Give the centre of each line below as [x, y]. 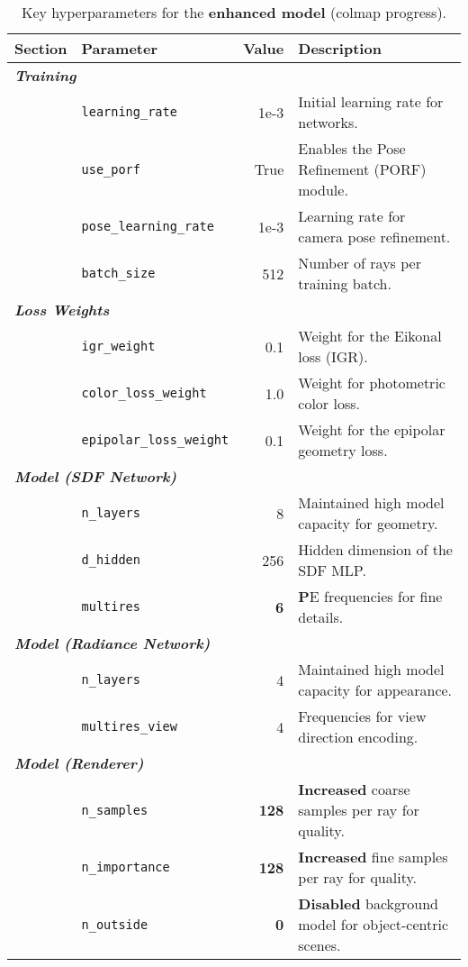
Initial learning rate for [371, 101]
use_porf [111, 169]
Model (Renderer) [79, 763]
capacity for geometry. [368, 523]
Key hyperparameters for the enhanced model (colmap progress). [234, 12]
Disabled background [368, 903]
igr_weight [118, 346]
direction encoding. [358, 737]
